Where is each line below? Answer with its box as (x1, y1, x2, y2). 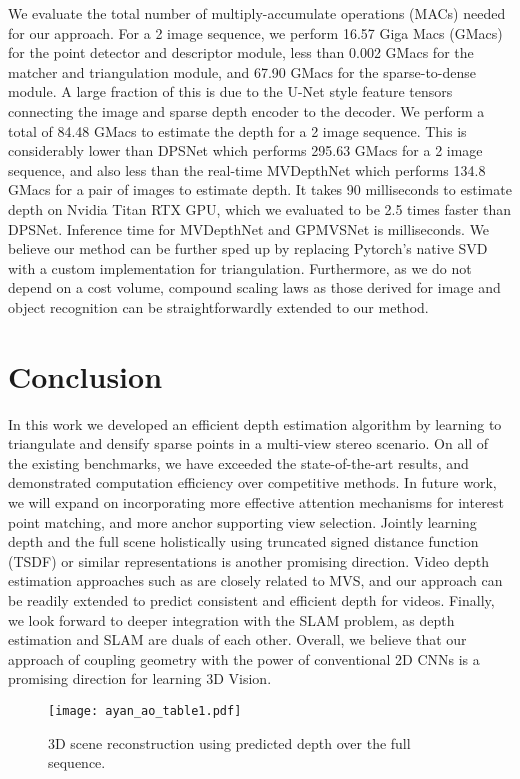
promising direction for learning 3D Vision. (8, 668, 272, 689)
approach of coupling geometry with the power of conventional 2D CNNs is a (8, 648, 480, 669)
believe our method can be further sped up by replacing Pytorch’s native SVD (8, 238, 488, 259)
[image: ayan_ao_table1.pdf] (48, 703, 242, 718)
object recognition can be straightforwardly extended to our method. (8, 296, 429, 317)
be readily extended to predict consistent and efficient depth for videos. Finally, (8, 589, 495, 610)
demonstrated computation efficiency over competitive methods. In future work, (8, 472, 497, 493)
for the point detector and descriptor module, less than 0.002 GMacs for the (8, 42, 474, 63)
